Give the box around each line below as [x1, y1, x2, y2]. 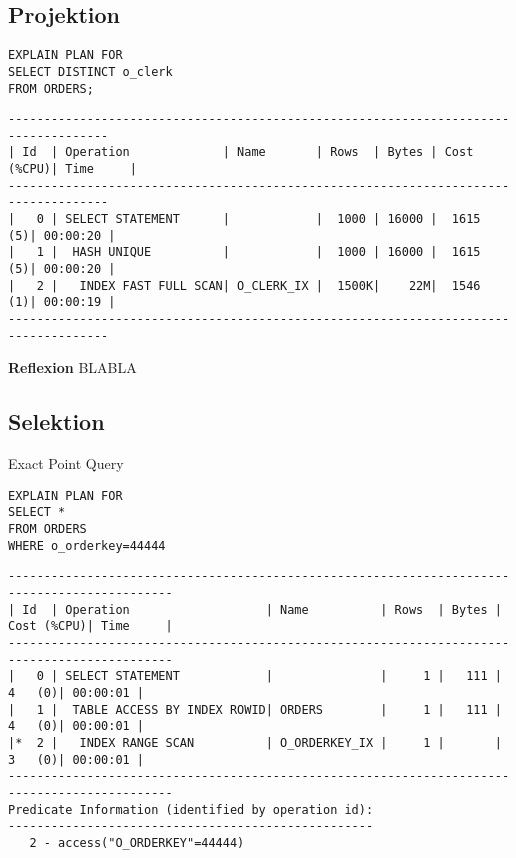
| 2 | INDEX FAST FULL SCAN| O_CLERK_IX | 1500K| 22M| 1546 [8, 278, 481, 293]
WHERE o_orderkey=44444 [8, 538, 166, 553]
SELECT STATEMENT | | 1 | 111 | [65, 669, 502, 684]
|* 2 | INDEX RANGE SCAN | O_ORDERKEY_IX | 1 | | [8, 735, 502, 750]
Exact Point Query [8, 453, 124, 474]
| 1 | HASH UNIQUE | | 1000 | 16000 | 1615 [8, 245, 481, 260]
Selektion [8, 406, 105, 437]
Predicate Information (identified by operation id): [8, 802, 374, 817]
